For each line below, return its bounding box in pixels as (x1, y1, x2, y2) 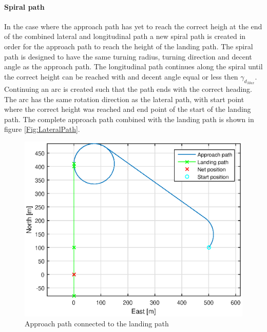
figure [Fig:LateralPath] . (4, 124, 80, 134)
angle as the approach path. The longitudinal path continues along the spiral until (4, 61, 263, 72)
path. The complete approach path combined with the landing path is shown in (4, 113, 254, 124)
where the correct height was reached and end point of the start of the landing (4, 104, 251, 114)
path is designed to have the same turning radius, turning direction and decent (4, 51, 252, 62)
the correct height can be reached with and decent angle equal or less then (4, 71, 238, 82)
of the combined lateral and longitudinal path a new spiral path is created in (4, 31, 246, 42)
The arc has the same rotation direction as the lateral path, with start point (4, 93, 244, 104)
